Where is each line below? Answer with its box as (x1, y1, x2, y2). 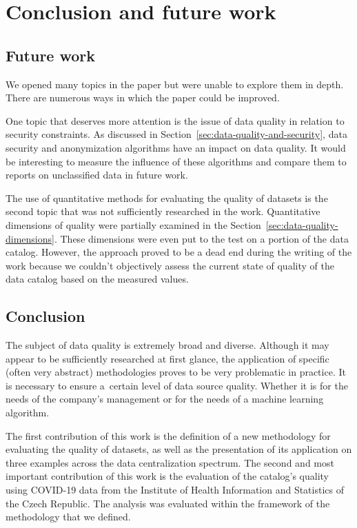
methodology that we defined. (6, 509, 131, 524)
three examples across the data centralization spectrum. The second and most (6, 455, 334, 469)
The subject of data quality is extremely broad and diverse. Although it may (6, 338, 329, 352)
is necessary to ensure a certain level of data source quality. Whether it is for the (6, 378, 348, 392)
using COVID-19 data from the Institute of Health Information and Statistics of (6, 483, 344, 497)
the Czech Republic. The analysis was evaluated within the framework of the (6, 496, 330, 510)
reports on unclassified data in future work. (6, 167, 188, 182)
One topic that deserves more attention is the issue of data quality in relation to (6, 113, 345, 128)
